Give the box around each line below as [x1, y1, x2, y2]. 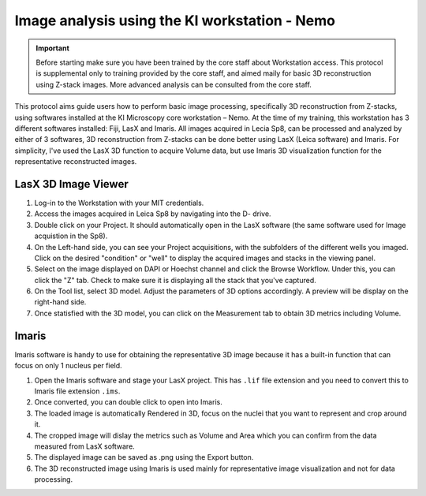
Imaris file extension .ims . [34, 386, 121, 396]
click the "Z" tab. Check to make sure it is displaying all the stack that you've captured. [34, 275, 316, 285]
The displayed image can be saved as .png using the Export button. [34, 453, 254, 462]
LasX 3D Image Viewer [14, 177, 129, 191]
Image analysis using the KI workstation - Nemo [14, 12, 335, 29]
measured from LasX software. [34, 442, 136, 451]
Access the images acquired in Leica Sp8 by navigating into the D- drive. [34, 209, 271, 218]
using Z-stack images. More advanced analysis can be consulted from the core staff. [35, 80, 312, 89]
